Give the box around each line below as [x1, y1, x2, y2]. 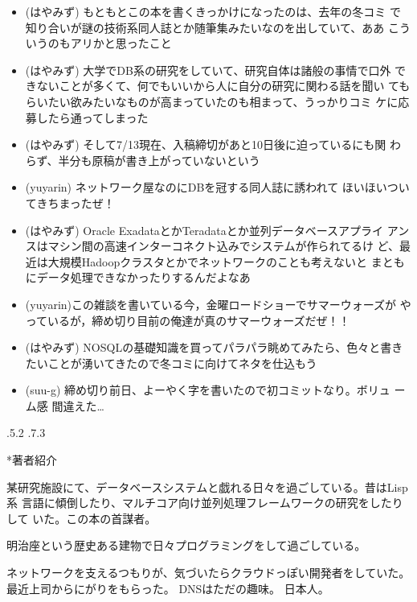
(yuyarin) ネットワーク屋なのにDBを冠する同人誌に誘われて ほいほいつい [25, 179, 410, 196]
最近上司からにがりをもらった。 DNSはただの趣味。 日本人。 [6, 579, 329, 596]
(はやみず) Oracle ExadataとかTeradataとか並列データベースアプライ [25, 221, 384, 238]
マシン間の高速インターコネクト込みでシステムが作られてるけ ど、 [47, 237, 399, 254]
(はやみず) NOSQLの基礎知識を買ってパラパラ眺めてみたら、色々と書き [25, 339, 403, 356]
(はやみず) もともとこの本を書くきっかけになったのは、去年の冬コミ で [25, 3, 401, 19]
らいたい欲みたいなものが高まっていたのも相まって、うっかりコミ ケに [25, 93, 399, 109]
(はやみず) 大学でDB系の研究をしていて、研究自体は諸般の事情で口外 [25, 61, 391, 78]
